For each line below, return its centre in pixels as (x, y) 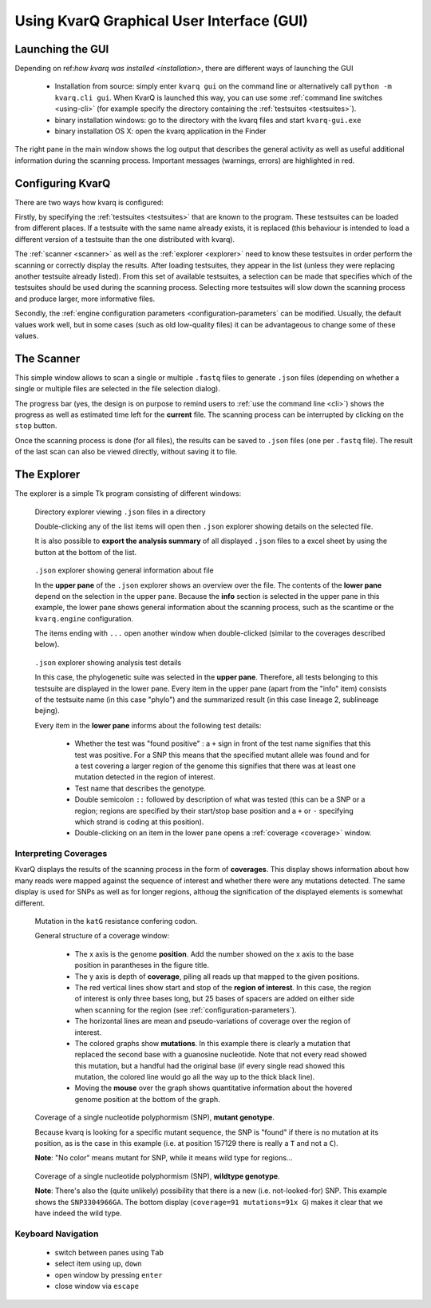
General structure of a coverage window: (102, 936)
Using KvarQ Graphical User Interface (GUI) (162, 21)
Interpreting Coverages (61, 854)
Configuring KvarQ (63, 183)
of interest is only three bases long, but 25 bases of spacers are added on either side (215, 999)
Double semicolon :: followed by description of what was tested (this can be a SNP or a (220, 799)
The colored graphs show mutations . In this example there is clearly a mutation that (213, 1043)
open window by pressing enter (109, 1274)
